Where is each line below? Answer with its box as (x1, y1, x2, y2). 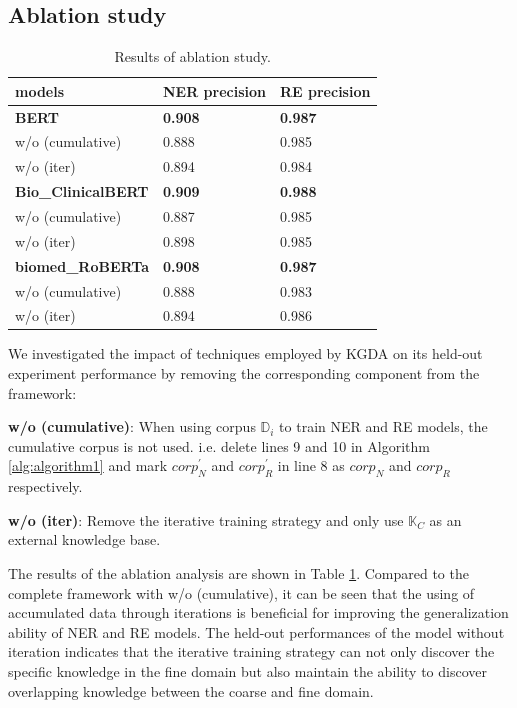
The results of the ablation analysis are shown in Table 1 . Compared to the (8, 563, 469, 584)
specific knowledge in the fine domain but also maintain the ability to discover (8, 661, 487, 681)
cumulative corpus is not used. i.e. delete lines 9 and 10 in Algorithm (8, 435, 430, 456)
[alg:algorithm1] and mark (8, 455, 168, 476)
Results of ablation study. (114, 46, 271, 67)
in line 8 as (277, 455, 345, 476)
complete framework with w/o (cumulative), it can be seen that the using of (8, 582, 475, 603)
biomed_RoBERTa (15, 255, 149, 276)
